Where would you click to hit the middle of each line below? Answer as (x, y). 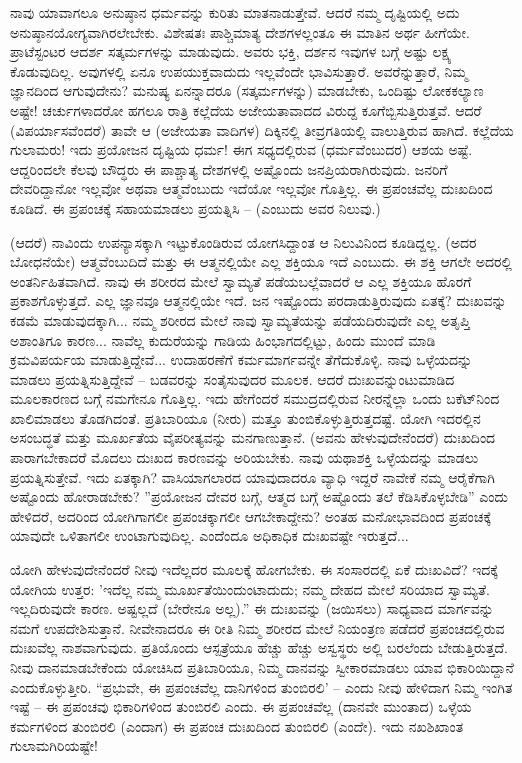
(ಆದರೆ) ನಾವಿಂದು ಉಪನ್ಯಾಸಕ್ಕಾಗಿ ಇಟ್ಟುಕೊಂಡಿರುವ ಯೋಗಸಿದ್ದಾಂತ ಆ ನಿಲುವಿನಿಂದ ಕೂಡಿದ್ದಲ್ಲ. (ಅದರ (243, 241)
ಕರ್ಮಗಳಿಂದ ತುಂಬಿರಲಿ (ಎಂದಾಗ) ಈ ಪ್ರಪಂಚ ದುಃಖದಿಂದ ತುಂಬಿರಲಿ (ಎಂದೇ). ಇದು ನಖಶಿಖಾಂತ (237, 725)
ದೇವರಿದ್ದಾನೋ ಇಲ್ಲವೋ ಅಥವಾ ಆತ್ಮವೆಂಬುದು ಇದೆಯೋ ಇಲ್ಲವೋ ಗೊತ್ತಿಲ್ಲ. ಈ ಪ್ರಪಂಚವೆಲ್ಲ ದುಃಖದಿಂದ (251, 188)
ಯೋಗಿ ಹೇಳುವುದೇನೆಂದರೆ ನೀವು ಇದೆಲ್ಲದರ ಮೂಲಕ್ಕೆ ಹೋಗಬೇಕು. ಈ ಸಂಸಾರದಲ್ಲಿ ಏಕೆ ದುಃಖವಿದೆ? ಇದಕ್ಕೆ (254, 569)
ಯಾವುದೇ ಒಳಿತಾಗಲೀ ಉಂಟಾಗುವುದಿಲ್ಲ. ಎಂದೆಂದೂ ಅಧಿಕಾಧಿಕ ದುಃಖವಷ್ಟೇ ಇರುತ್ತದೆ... (209, 535)
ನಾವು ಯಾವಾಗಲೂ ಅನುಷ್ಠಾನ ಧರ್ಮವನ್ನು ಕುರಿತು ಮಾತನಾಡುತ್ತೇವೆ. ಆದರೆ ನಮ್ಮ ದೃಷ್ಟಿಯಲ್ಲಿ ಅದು (235, 12)
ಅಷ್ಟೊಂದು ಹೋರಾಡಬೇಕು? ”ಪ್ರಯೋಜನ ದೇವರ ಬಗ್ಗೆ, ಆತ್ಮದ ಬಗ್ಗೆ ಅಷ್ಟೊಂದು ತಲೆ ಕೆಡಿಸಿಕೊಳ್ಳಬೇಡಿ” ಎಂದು (259, 496)
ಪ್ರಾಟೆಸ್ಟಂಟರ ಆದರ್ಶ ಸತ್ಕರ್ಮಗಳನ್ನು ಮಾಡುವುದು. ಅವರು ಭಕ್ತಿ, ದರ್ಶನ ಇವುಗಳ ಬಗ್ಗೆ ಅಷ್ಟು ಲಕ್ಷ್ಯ (231, 51)
